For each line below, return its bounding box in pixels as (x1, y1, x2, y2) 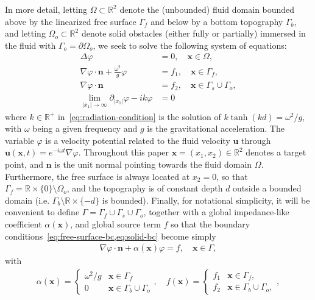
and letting (5, 27, 46, 40)
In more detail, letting (5, 3, 87, 15)
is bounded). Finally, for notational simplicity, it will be (102, 193, 310, 206)
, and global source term (70, 217, 161, 230)
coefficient (5, 217, 42, 230)
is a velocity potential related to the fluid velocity (45, 134, 230, 146)
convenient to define (5, 205, 80, 218)
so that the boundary (171, 217, 250, 230)
